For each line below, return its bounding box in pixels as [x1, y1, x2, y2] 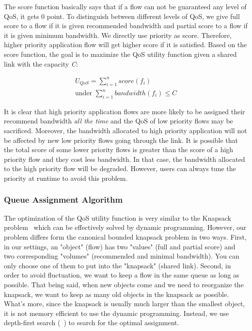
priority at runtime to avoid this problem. [4, 173, 128, 183]
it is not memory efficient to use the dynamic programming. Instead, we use [4, 308, 229, 318]
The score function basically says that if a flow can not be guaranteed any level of [4, 1, 247, 11]
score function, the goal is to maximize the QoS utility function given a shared [4, 49, 237, 59]
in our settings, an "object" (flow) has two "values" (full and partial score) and [4, 241, 236, 251]
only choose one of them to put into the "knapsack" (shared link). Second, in [4, 260, 231, 270]
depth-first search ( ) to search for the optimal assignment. [4, 317, 179, 328]
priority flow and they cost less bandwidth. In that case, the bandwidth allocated [4, 154, 245, 164]
